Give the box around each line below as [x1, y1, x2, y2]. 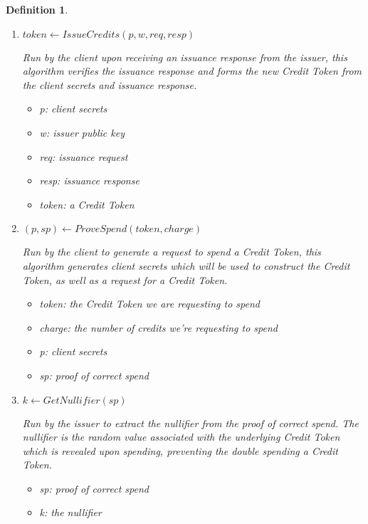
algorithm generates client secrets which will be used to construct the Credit [22, 258, 350, 273]
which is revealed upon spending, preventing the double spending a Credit [22, 443, 338, 458]
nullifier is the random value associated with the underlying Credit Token [22, 429, 340, 444]
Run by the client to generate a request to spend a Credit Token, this [22, 244, 321, 259]
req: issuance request [39, 149, 128, 164]
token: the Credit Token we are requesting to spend [39, 296, 260, 311]
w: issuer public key [39, 125, 125, 140]
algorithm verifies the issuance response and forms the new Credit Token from [22, 63, 362, 78]
